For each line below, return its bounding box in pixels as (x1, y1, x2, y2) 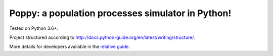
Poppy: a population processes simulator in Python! (9, 8, 232, 19)
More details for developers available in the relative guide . (9, 43, 130, 50)
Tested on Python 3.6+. (9, 25, 58, 31)
